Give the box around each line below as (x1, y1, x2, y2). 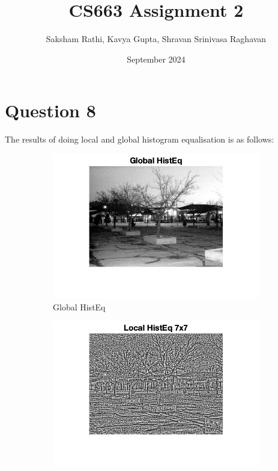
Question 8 (5, 98, 96, 123)
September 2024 (127, 52, 186, 65)
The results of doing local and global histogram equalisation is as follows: (5, 133, 274, 146)
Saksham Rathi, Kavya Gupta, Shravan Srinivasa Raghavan (46, 32, 267, 45)
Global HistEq (53, 300, 106, 313)
